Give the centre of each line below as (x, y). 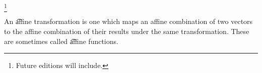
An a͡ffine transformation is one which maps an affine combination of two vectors (128, 21)
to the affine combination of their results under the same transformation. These (127, 31)
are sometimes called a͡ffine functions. (61, 41)
